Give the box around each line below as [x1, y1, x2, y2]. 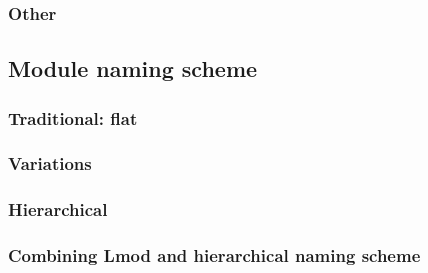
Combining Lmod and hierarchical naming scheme [8, 243, 421, 268]
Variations [8, 151, 92, 176]
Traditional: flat [8, 105, 138, 130]
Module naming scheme [8, 53, 258, 84]
